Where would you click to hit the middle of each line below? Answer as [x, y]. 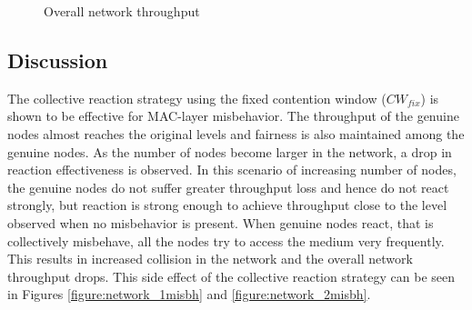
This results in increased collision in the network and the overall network [210, 259]
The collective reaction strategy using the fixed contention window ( [197, 98]
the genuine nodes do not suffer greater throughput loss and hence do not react [228, 187]
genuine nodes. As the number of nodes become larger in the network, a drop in [230, 151]
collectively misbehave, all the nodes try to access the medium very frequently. [226, 240]
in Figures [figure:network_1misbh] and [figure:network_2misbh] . [189, 294]
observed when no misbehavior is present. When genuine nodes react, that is [221, 222]
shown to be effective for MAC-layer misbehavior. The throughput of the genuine [233, 116]
